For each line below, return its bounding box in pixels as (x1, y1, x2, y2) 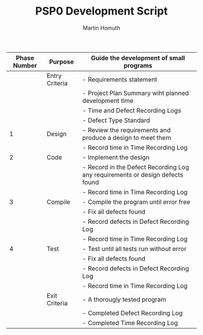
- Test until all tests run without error (82, 244, 187, 253)
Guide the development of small (91, 53, 185, 62)
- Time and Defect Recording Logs (82, 106, 181, 114)
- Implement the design (82, 153, 150, 161)
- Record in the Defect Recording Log (82, 163, 189, 171)
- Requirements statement (82, 75, 158, 83)
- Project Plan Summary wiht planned (82, 89, 189, 97)
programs (123, 61, 153, 70)
